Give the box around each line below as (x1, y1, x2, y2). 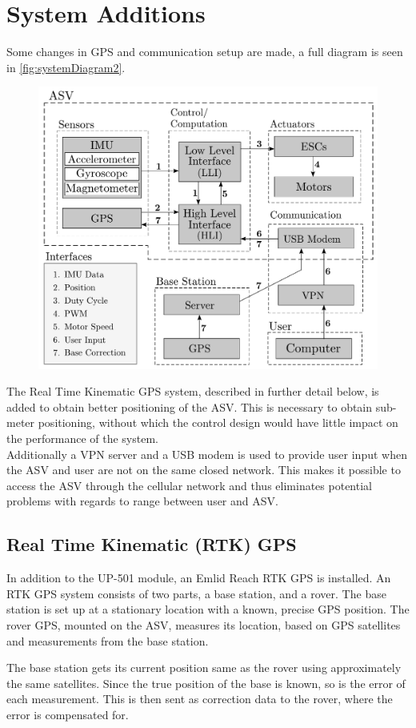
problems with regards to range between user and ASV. (6, 493, 278, 509)
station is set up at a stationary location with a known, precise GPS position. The (6, 601, 410, 617)
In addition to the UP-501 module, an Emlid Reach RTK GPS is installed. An (6, 569, 391, 586)
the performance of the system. (6, 430, 158, 447)
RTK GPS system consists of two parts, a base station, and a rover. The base (6, 585, 386, 601)
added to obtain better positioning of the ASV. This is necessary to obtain (6, 398, 373, 415)
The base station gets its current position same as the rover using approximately (6, 659, 402, 676)
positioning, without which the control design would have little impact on (38, 414, 398, 431)
